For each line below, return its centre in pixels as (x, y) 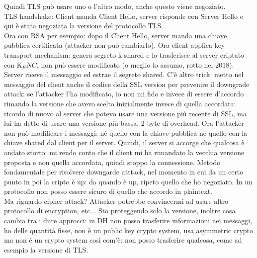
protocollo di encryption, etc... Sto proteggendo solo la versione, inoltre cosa (120, 211)
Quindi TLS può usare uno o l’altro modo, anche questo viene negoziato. (115, 6)
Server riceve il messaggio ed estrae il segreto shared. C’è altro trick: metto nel (124, 74)
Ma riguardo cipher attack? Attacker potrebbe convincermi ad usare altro (116, 201)
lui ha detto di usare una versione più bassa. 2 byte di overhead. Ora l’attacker (124, 123)
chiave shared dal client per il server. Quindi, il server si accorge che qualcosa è (124, 142)
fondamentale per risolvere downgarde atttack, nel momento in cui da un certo (124, 172)
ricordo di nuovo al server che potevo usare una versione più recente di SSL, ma (125, 113)
